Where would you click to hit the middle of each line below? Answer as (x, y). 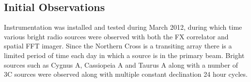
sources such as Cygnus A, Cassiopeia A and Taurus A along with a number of (121, 64)
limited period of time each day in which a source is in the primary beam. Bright (124, 55)
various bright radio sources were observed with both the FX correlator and (116, 36)
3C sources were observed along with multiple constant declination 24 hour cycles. (126, 74)
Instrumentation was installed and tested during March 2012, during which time (123, 27)
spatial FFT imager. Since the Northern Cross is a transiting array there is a (118, 46)
